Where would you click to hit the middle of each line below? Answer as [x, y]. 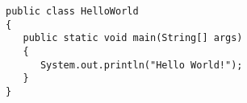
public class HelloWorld [72, 11]
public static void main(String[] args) [133, 38]
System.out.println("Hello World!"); [141, 65]
